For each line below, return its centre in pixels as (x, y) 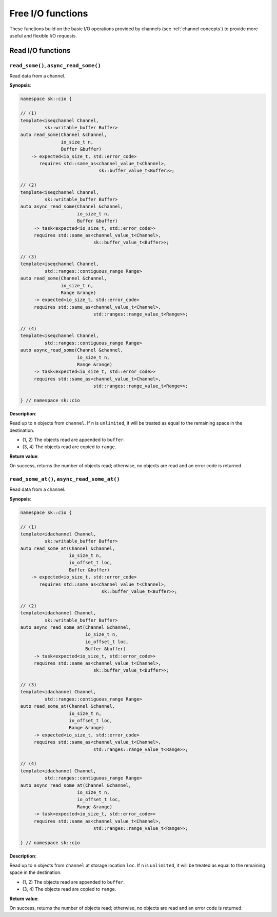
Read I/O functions (40, 51)
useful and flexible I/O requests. (43, 35)
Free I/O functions (49, 13)
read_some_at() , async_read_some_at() (65, 479)
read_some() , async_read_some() (55, 65)
